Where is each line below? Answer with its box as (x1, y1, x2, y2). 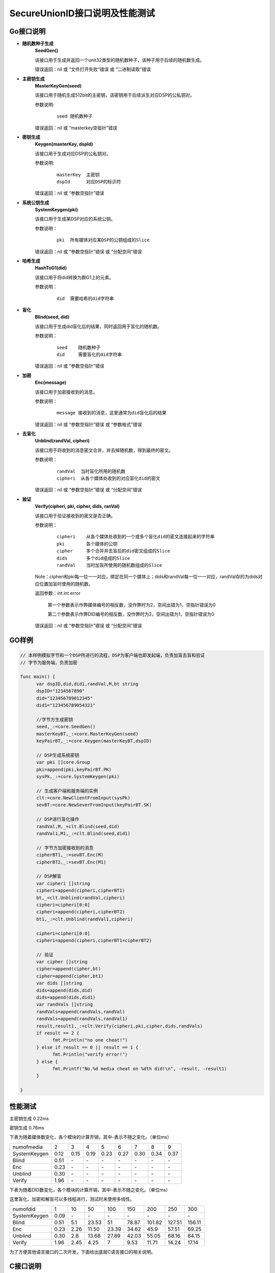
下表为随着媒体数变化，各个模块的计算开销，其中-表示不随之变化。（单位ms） (9, 1134, 172, 1140)
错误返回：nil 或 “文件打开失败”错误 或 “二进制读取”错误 (35, 66, 151, 72)
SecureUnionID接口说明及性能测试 (9, 8, 155, 19)
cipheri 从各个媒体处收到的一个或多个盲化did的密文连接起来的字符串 (57, 534, 215, 540)
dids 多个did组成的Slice (57, 555, 130, 561)
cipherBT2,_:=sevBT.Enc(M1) (36, 859, 106, 865)
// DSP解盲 (36, 873, 62, 879)
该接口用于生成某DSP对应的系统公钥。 (35, 216, 116, 222)
